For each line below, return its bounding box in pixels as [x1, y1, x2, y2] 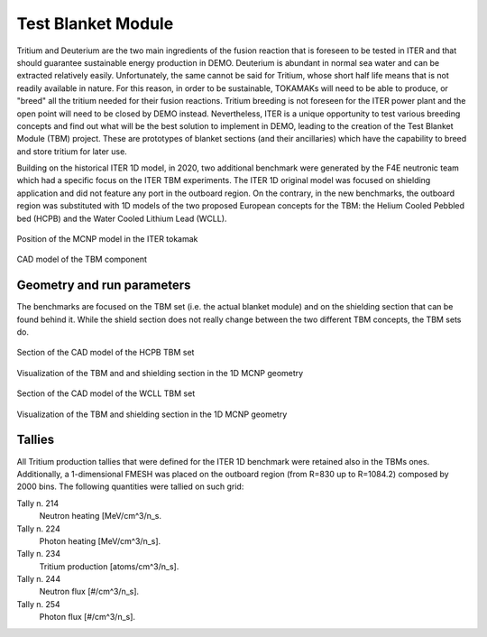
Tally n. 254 [16, 598, 60, 609]
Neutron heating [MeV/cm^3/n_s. [39, 511, 162, 522]
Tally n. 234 [16, 549, 60, 559]
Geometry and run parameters [16, 278, 191, 293]
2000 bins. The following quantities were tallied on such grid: [16, 481, 244, 492]
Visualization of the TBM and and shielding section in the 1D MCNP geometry [16, 367, 304, 378]
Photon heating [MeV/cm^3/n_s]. [39, 535, 161, 546]
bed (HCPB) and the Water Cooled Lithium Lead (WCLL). [16, 213, 227, 224]
